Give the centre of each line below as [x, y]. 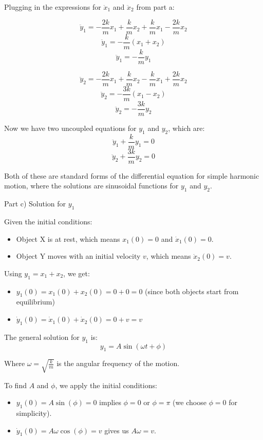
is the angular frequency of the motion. [118, 363]
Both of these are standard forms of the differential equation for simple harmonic [132, 175]
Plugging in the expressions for [53, 7]
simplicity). [34, 413]
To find [15, 385]
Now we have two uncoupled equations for [70, 128]
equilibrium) [35, 302]
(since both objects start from [192, 291]
